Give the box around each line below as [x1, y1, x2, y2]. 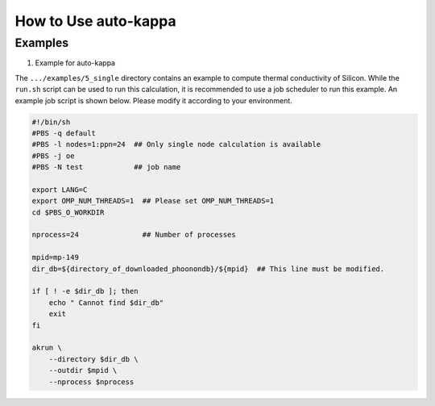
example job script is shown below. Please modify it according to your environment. [14, 95, 293, 105]
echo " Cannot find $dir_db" [48, 298, 164, 307]
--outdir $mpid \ [48, 366, 118, 375]
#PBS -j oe [31, 151, 75, 161]
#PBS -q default [31, 128, 97, 137]
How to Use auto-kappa [14, 12, 176, 30]
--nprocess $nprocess [48, 377, 135, 387]
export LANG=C [31, 185, 88, 194]
